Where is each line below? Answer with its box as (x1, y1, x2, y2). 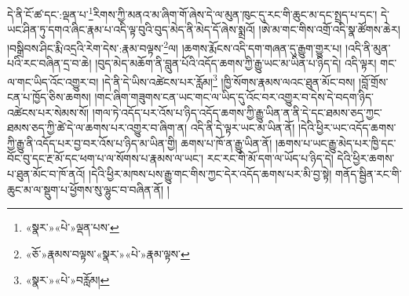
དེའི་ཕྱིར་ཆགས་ (337, 150, 395, 166)
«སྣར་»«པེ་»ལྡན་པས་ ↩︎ (25, 219, 119, 236)
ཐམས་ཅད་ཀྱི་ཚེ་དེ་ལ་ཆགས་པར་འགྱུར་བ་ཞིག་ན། (7, 119, 188, 136)
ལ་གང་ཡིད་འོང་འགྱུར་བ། (7, 73, 99, 90)
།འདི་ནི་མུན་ (345, 39, 391, 56)
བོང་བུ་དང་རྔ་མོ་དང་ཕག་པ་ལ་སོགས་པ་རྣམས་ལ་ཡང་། (7, 150, 204, 166)
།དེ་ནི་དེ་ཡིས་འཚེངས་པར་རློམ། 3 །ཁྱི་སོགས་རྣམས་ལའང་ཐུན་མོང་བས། (101, 71, 356, 90)
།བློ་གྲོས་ (359, 73, 389, 90)
